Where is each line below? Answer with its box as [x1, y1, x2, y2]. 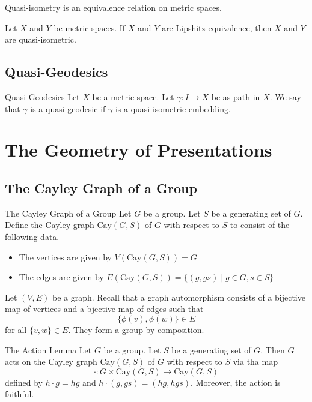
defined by [5, 376, 43, 388]
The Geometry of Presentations [5, 137, 272, 162]
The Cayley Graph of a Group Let [5, 206, 132, 219]
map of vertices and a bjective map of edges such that [5, 302, 204, 315]
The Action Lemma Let [5, 343, 92, 356]
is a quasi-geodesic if [30, 102, 106, 115]
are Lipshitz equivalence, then [162, 21, 272, 34]
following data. [5, 230, 60, 242]
